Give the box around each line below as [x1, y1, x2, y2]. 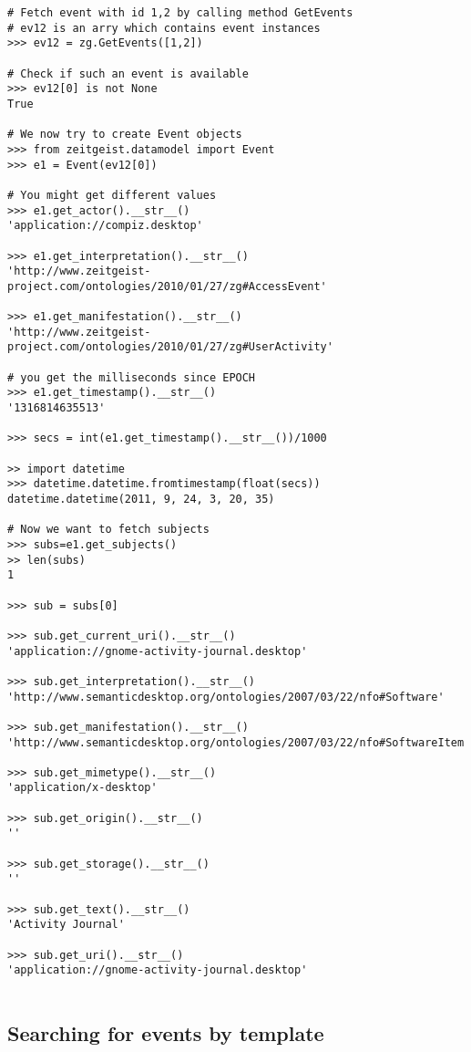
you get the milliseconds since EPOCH [20, 370, 256, 384]
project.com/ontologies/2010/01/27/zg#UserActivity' [7, 340, 333, 354]
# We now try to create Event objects [7, 128, 242, 141]
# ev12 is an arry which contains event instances [7, 21, 321, 35]
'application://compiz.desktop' [7, 219, 203, 233]
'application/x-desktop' [7, 781, 158, 795]
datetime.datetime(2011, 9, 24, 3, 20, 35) [7, 493, 275, 505]
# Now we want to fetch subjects [7, 523, 210, 536]
